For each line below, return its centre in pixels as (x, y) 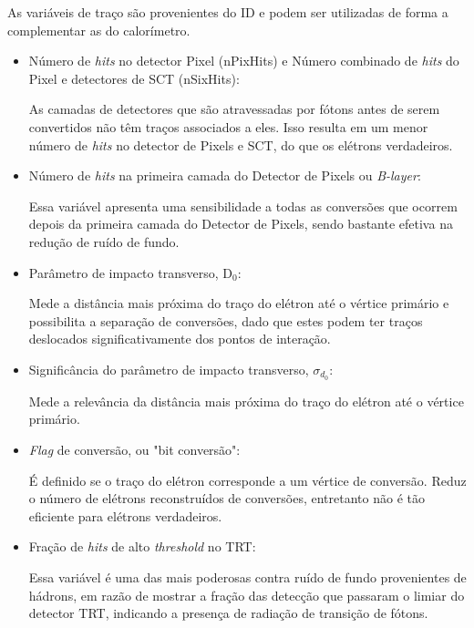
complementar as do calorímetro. (99, 30)
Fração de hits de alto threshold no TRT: (142, 546)
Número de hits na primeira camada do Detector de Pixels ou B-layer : (225, 175)
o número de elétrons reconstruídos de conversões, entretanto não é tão (227, 498)
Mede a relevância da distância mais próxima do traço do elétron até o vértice (246, 401)
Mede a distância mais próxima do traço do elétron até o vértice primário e (239, 303)
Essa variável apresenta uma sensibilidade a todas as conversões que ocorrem (243, 206)
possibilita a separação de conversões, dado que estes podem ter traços (226, 320)
